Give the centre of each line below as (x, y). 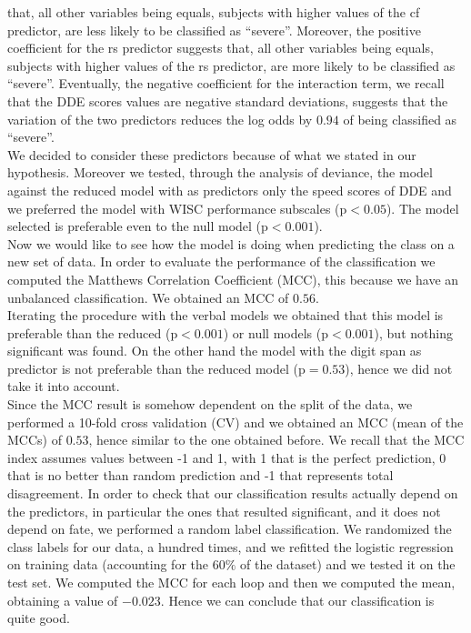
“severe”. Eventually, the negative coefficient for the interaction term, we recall (226, 83)
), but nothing (413, 332)
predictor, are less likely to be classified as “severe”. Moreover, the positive (214, 30)
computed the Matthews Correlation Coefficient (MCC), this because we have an (233, 279)
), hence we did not (399, 368)
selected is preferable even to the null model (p (138, 226)
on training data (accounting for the (108, 564)
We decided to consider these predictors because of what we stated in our (212, 154)
